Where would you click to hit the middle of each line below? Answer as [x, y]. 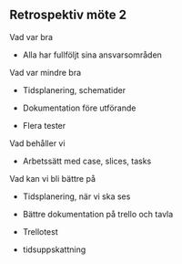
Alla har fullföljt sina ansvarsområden [92, 55]
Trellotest [40, 231]
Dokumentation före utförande [79, 108]
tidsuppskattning [54, 249]
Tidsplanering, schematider [74, 90]
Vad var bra [31, 37]
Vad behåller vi [37, 143]
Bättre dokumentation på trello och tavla [98, 214]
